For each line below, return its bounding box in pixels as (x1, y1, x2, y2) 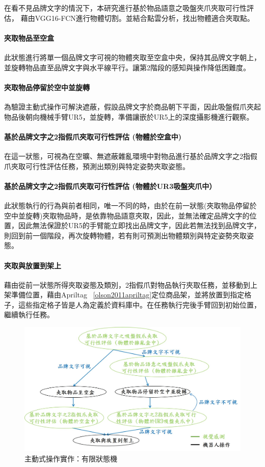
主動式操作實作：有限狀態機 (24, 453, 117, 463)
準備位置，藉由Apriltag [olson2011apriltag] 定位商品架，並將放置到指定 (11, 289, 245, 300)
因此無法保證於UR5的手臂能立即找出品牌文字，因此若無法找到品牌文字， (18, 220, 261, 231)
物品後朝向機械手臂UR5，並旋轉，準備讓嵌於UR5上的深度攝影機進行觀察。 (4, 111, 254, 122)
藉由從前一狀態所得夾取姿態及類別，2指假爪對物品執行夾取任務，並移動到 (4, 279, 250, 290)
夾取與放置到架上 (4, 260, 61, 270)
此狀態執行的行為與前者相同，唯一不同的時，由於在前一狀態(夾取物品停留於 (4, 200, 257, 210)
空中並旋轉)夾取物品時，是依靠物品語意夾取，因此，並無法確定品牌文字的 (4, 210, 250, 221)
